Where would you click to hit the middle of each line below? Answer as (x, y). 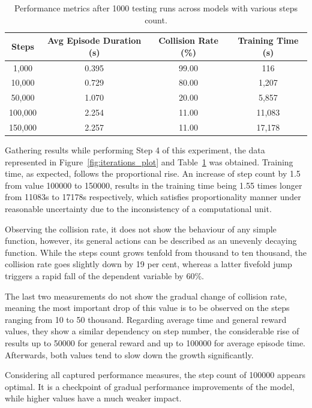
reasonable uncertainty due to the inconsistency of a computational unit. (138, 209)
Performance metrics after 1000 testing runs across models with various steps (156, 8)
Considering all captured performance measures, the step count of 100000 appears (155, 375)
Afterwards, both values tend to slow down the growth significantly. (129, 354)
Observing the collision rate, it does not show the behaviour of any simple (141, 229)
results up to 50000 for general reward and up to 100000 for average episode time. (155, 343)
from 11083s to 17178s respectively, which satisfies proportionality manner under (153, 197)
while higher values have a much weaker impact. (93, 398)
